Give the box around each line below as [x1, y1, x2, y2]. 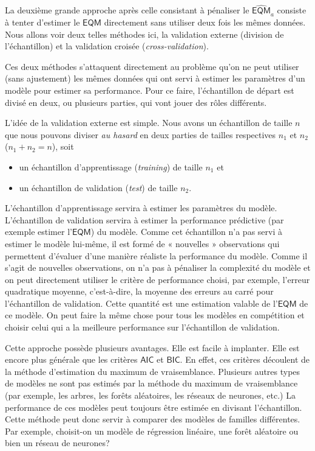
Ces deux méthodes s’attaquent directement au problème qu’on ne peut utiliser [5, 60, 299, 72]
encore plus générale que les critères [5, 353, 138, 366]
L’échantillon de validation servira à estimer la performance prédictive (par [5, 213, 284, 226]
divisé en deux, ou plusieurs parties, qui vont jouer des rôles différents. [5, 96, 267, 108]
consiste [277, 4, 307, 16]
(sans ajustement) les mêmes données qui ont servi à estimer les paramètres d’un [5, 72, 305, 85]
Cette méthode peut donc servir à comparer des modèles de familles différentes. [5, 413, 300, 425]
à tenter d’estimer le [5, 16, 80, 29]
